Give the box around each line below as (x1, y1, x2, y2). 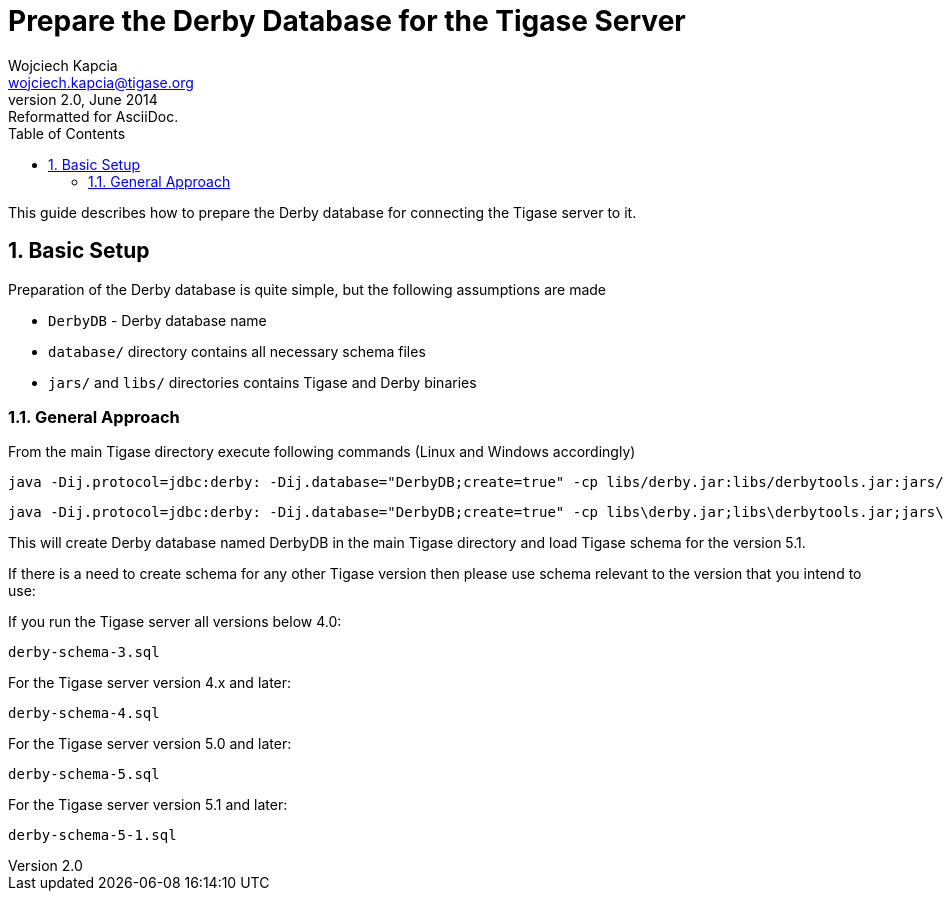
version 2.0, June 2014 (8, 90, 158, 108)
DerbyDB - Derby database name (48, 311, 267, 329)
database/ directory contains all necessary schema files (48, 342, 426, 360)
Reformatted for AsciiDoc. (8, 107, 179, 125)
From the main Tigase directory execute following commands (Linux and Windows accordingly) (8, 443, 636, 461)
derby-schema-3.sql (8, 644, 160, 661)
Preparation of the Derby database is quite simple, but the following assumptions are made (8, 280, 607, 298)
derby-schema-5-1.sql (8, 827, 177, 844)
